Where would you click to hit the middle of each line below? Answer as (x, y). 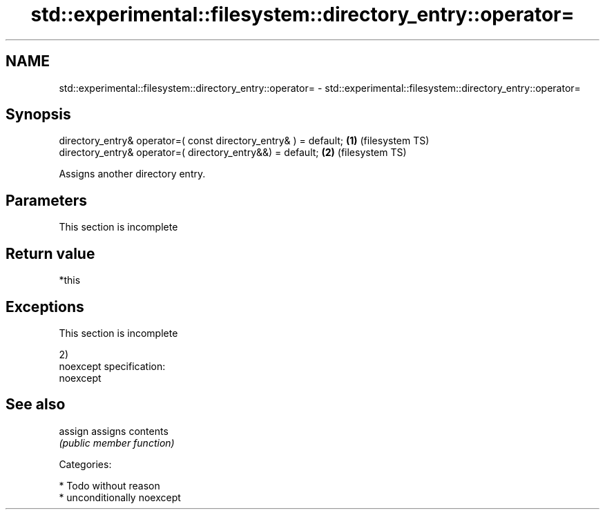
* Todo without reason (109, 485)
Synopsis (38, 115)
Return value (50, 253)
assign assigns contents (114, 431)
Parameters (46, 200)
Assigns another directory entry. (132, 174)
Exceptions (45, 307)
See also (36, 405)
